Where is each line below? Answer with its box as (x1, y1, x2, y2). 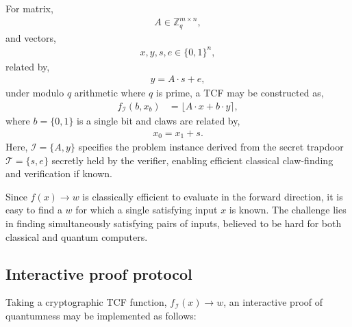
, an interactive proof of (223, 295, 323, 309)
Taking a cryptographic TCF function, (5, 295, 167, 309)
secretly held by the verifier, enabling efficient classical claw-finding (51, 153, 334, 167)
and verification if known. (5, 166, 113, 181)
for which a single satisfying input (75, 202, 218, 217)
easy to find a (5, 202, 62, 217)
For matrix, (5, 1, 53, 15)
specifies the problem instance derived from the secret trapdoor (78, 140, 344, 154)
